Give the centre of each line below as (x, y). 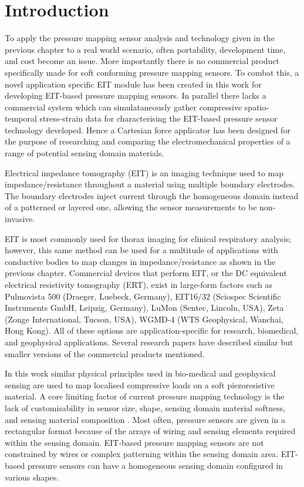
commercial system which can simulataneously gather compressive (124, 107)
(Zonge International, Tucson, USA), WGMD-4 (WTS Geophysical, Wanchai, (144, 319)
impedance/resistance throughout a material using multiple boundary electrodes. (150, 184)
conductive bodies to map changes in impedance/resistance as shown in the (140, 261)
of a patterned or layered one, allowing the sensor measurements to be (131, 207)
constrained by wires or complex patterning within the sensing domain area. (142, 454)
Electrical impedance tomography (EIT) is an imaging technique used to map (144, 172)
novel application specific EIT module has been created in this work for (133, 84)
